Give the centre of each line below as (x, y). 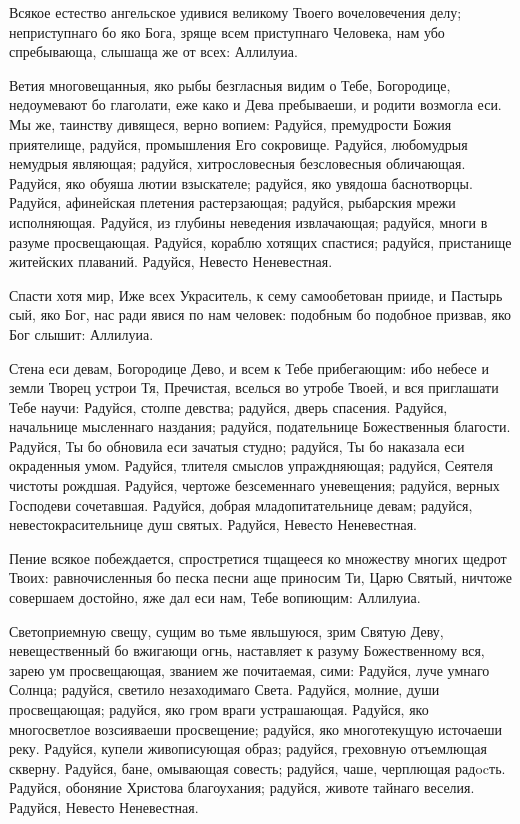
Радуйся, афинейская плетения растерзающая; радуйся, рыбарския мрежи (232, 202)
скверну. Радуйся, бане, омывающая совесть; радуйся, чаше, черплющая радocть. (257, 767)
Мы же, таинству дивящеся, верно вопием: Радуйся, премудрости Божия (230, 123)
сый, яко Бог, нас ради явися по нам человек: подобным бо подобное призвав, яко (260, 314)
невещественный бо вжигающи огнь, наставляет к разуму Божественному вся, (247, 650)
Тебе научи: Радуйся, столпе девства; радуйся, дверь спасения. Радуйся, (228, 406)
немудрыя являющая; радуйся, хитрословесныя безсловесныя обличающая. (237, 163)
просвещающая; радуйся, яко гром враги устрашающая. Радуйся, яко (219, 709)
